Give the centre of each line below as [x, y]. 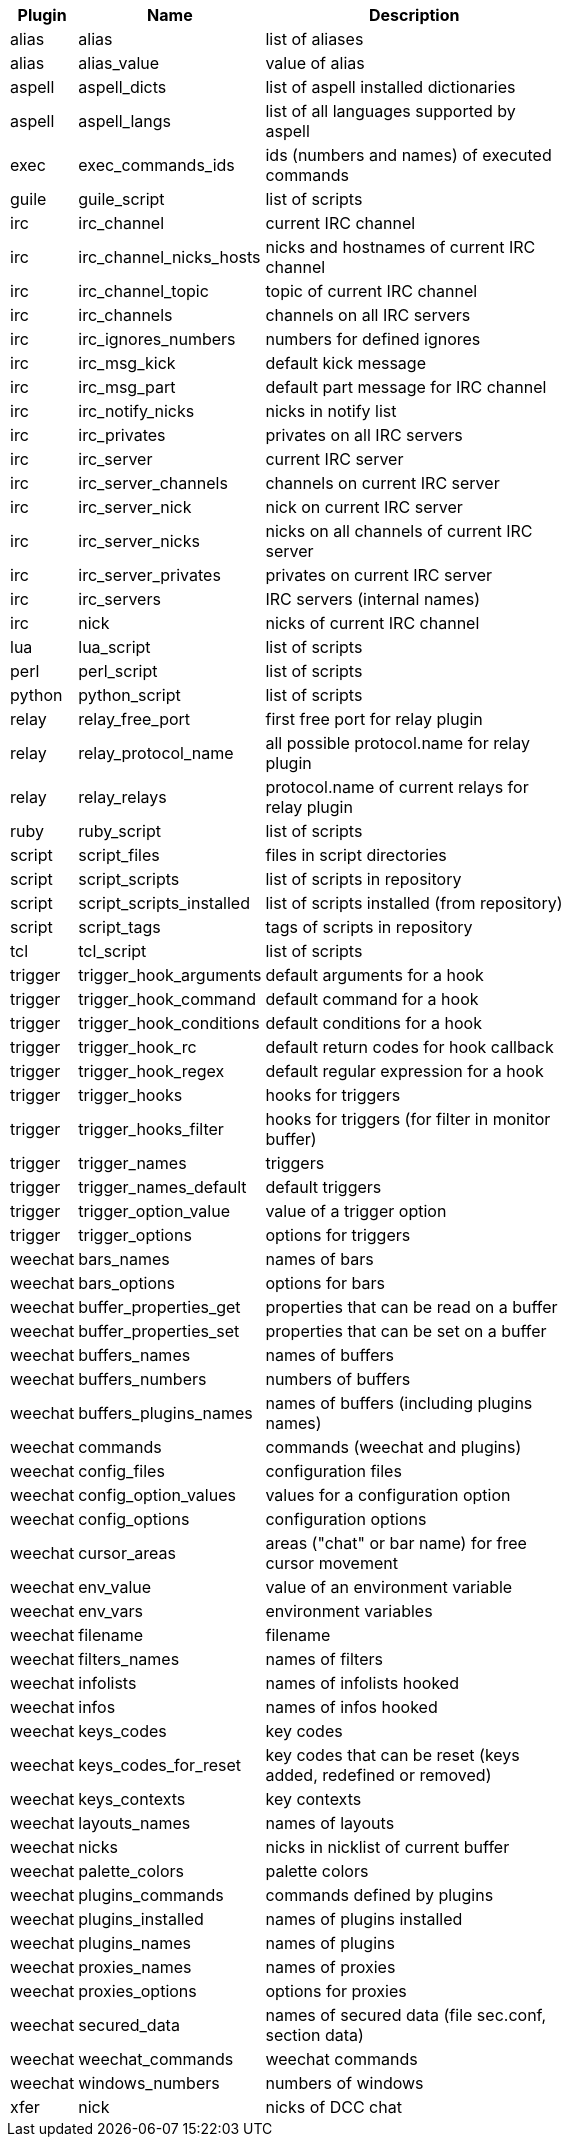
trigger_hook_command [167, 999]
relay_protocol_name [156, 753]
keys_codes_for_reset [160, 1765]
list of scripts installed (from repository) [414, 903]
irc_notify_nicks [136, 411]
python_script [129, 695]
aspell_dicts [122, 87]
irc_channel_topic [143, 291]
